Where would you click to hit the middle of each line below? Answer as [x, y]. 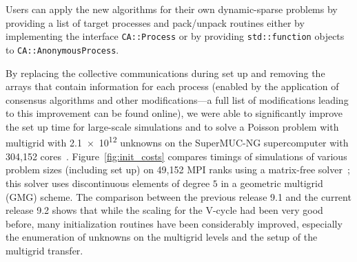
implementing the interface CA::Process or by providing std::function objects [175, 36]
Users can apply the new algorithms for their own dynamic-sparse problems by [172, 9]
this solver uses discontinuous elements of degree [108, 183]
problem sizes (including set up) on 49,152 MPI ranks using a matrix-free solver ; [178, 170]
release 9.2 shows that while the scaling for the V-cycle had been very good [164, 210]
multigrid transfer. [44, 250]
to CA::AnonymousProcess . [62, 49]
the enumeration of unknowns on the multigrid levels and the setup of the [162, 237]
